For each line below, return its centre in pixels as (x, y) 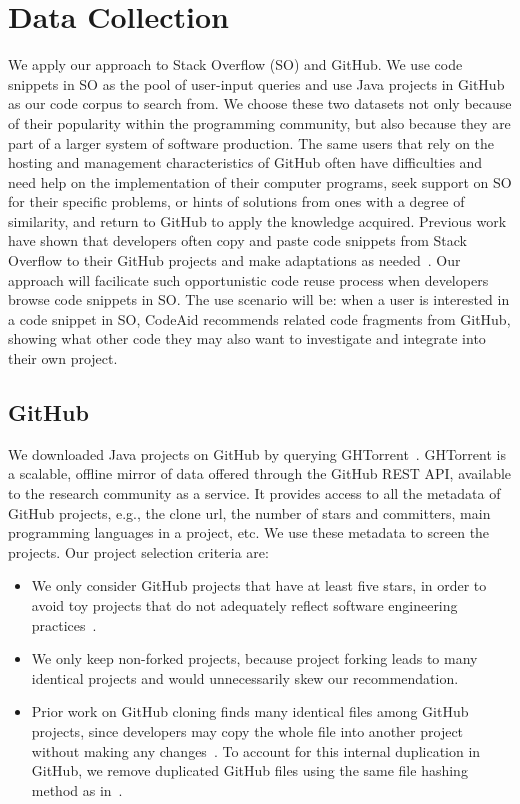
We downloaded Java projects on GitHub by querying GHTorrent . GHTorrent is (257, 453)
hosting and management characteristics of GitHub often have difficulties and (245, 162)
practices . (64, 624)
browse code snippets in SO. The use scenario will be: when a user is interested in (259, 299)
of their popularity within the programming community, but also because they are (259, 122)
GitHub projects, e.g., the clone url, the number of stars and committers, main (249, 512)
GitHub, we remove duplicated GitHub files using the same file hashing (249, 770)
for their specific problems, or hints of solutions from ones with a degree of (236, 201)
